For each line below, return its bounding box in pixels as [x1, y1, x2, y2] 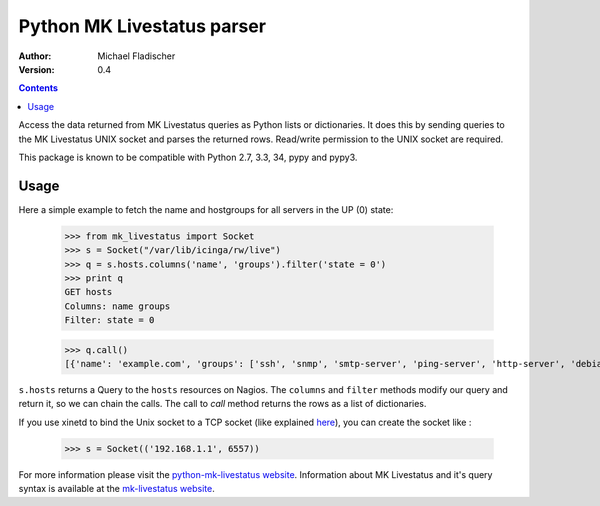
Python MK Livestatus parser [18, 15, 267, 37]
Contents [18, 82, 59, 94]
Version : [18, 63, 55, 75]
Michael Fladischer [97, 50, 176, 62]
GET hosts [64, 286, 113, 298]
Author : [18, 50, 52, 62]
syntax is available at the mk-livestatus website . [18, 483, 215, 495]
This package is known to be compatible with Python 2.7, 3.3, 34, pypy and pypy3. [18, 151, 358, 163]
